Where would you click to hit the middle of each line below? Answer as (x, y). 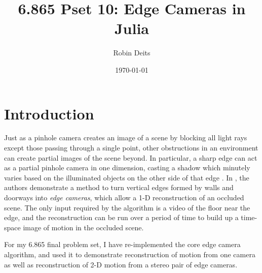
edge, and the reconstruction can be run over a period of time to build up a (121, 217)
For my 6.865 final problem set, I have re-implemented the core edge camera (122, 244)
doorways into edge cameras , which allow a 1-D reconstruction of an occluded (124, 197)
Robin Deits (132, 53)
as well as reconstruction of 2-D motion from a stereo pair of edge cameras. (121, 264)
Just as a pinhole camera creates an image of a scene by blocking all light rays (126, 138)
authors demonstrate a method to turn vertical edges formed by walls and (119, 187)
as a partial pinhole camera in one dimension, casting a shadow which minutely (127, 168)
